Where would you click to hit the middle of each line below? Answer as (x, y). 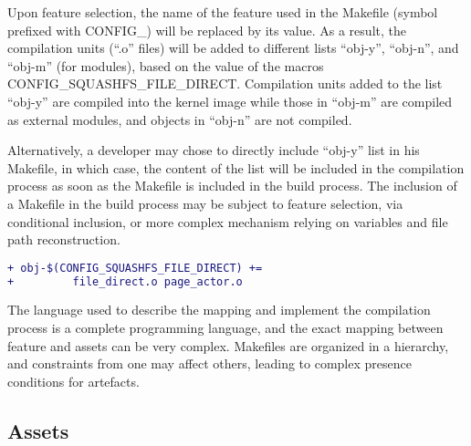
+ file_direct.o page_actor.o (125, 281)
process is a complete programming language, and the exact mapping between (225, 328)
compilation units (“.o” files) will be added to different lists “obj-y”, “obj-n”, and (233, 48)
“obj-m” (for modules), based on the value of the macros (166, 65)
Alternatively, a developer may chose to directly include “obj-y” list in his (214, 150)
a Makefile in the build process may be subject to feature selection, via (205, 203)
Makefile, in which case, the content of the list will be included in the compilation (236, 167)
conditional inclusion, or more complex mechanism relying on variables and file (228, 221)
